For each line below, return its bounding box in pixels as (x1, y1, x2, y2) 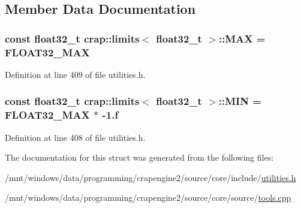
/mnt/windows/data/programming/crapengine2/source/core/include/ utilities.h (5, 171, 296, 183)
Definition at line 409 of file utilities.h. (5, 68, 146, 80)
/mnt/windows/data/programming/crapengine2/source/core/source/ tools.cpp (5, 191, 291, 204)
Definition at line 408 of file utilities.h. (5, 131, 146, 143)
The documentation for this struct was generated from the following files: (5, 151, 274, 164)
